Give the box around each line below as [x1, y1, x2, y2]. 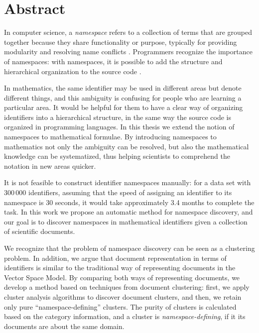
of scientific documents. [4, 226, 75, 236]
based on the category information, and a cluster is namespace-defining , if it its [4, 311, 246, 322]
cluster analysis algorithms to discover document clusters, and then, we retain [4, 291, 242, 302]
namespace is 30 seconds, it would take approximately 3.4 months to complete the [4, 197, 255, 207]
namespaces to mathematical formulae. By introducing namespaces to [4, 131, 217, 142]
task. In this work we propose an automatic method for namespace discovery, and [4, 207, 253, 217]
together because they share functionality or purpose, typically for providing [4, 36, 237, 47]
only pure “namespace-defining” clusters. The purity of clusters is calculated [4, 301, 237, 312]
